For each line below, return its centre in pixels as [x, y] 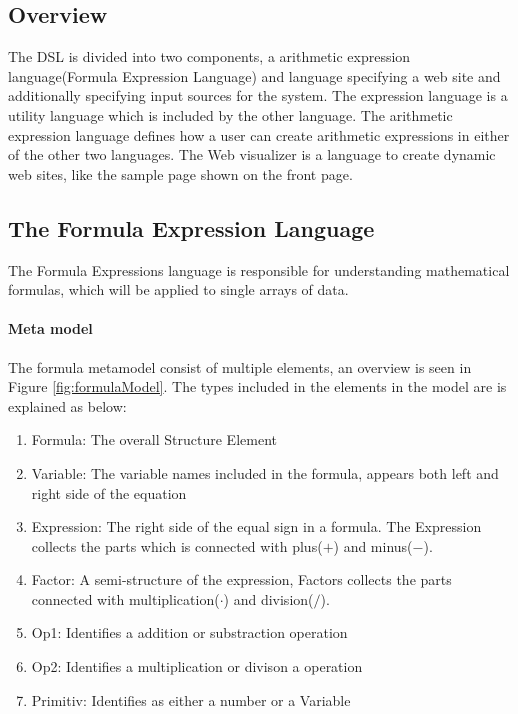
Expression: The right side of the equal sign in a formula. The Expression [256, 526]
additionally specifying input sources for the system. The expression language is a [258, 95]
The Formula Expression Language [191, 227]
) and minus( [373, 545]
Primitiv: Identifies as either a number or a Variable [191, 699]
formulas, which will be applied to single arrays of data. [178, 289]
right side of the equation [109, 492]
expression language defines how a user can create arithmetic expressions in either [259, 134]
